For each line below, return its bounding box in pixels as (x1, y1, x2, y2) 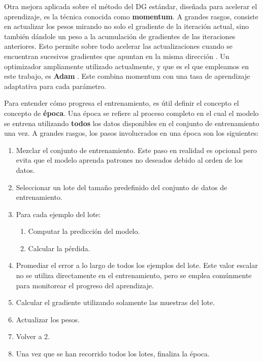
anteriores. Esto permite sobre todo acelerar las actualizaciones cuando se (4, 41, 233, 51)
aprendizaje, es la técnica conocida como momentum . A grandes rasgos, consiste (4, 11, 258, 21)
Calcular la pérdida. (28, 243, 90, 253)
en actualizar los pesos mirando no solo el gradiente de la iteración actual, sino (4, 21, 249, 32)
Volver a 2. (16, 331, 50, 342)
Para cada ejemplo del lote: (16, 208, 101, 219)
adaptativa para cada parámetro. (4, 80, 107, 91)
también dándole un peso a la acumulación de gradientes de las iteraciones (4, 31, 236, 41)
